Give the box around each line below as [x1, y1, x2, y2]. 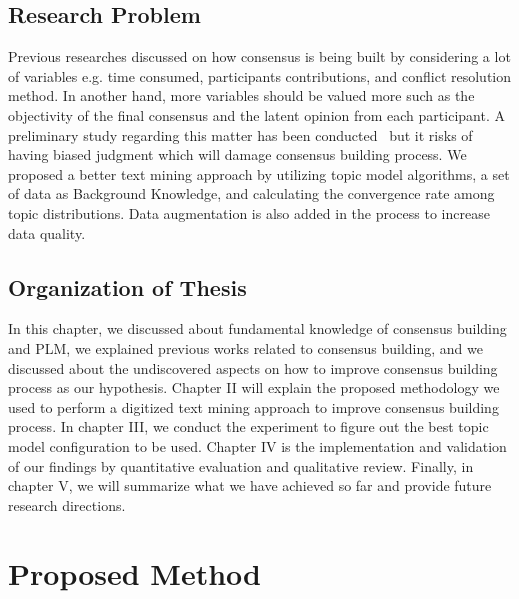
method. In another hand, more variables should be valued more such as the [8, 85, 475, 106]
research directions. [8, 494, 126, 515]
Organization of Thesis [8, 271, 247, 302]
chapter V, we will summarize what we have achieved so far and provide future [8, 475, 492, 496]
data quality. [8, 222, 86, 243]
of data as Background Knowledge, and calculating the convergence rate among [8, 183, 495, 204]
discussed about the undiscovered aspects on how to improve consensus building [8, 357, 498, 378]
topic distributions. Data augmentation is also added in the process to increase [8, 202, 490, 223]
